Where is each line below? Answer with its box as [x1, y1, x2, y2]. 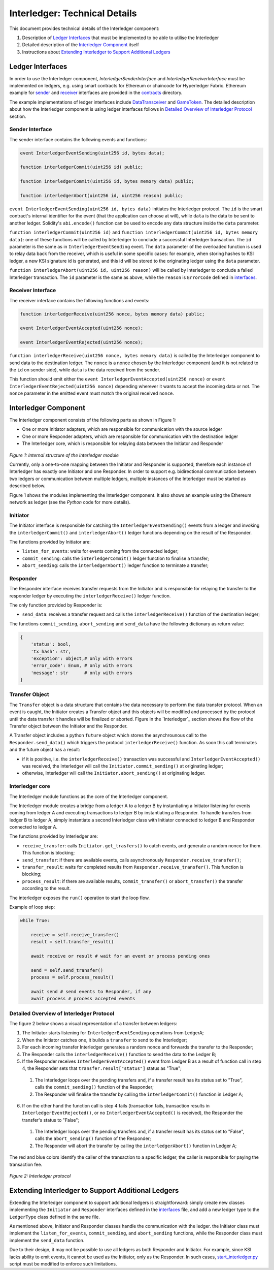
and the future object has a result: [9, 747, 81, 753]
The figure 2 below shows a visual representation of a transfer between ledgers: [9, 1020, 178, 1026]
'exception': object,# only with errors [30, 655, 133, 661]
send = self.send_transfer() [30, 967, 104, 973]
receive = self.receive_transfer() [30, 932, 119, 937]
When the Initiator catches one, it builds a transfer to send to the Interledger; [22, 1037, 187, 1043]
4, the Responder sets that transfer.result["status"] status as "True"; [22, 1065, 182, 1071]
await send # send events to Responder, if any [30, 989, 152, 994]
